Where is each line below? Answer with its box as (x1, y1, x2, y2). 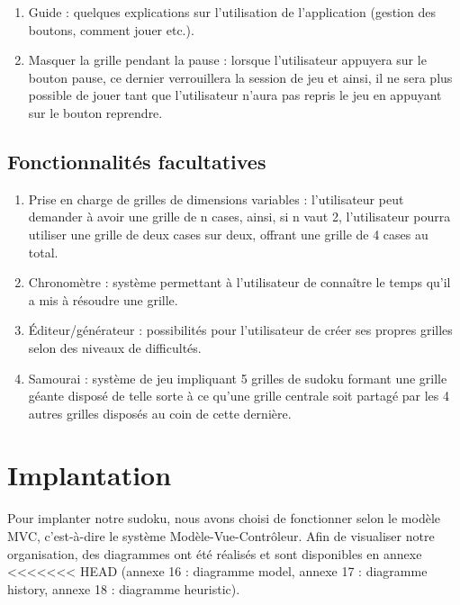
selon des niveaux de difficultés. (28, 338, 202, 357)
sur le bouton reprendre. (28, 103, 163, 122)
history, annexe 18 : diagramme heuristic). (7, 579, 240, 598)
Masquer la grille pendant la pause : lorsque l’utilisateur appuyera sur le (28, 50, 427, 69)
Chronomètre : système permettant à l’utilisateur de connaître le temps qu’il (28, 273, 451, 292)
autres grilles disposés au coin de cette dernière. (28, 403, 292, 422)
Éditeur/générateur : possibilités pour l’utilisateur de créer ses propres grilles (28, 321, 453, 339)
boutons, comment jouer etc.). (28, 20, 194, 39)
